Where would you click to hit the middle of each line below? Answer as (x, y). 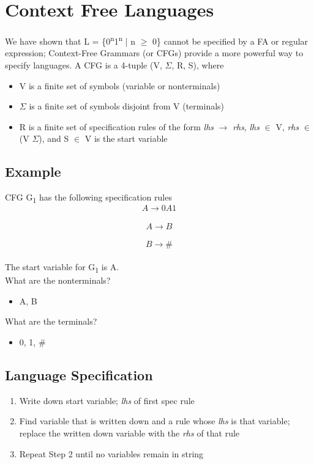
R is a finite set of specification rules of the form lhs (117, 126)
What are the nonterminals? (58, 280)
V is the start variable (126, 138)
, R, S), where (198, 64)
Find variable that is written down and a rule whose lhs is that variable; (155, 421)
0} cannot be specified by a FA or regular (230, 41)
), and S (54, 138)
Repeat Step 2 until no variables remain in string (111, 453)
